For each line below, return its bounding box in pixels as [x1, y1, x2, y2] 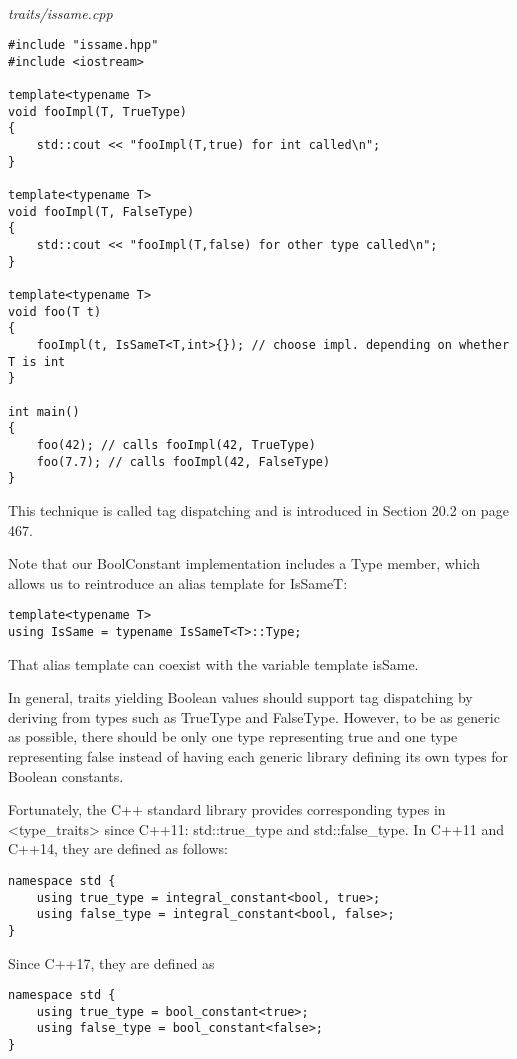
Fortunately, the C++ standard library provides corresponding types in [8, 799, 446, 820]
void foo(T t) [8, 304, 102, 319]
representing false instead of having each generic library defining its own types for [8, 745, 508, 766]
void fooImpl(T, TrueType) [8, 104, 187, 119]
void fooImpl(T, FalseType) [8, 204, 195, 219]
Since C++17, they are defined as [8, 952, 215, 973]
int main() [8, 404, 80, 419]
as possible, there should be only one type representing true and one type [8, 726, 458, 747]
